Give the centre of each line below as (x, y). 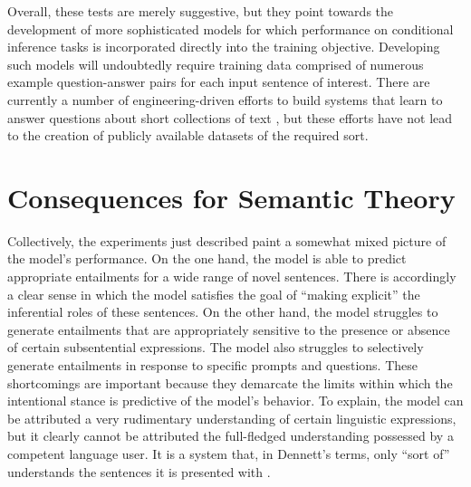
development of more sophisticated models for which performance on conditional (231, 29)
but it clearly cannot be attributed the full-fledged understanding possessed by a (231, 436)
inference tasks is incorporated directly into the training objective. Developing (224, 47)
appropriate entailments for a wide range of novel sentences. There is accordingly (232, 277)
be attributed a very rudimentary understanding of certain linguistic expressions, (232, 418)
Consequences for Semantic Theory (231, 197)
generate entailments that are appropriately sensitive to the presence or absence (229, 329)
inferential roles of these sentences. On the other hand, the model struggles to (223, 312)
